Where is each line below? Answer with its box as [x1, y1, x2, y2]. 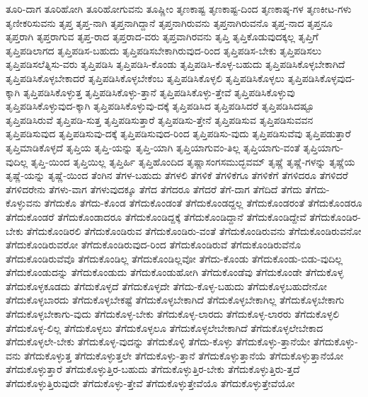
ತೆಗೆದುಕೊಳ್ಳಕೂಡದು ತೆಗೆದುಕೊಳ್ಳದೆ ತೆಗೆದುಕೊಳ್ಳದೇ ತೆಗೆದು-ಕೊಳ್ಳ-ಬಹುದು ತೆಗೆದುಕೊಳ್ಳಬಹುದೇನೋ [6, 278, 327, 293]
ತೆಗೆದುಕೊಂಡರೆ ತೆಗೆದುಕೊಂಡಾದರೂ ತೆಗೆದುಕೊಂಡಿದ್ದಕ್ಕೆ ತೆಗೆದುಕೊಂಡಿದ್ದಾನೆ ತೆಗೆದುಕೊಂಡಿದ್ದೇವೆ [6, 209, 306, 224]
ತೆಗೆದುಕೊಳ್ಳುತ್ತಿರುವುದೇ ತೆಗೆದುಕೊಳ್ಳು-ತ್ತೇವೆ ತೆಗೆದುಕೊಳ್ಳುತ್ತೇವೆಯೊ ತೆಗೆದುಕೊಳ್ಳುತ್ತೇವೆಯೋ [6, 376, 295, 391]
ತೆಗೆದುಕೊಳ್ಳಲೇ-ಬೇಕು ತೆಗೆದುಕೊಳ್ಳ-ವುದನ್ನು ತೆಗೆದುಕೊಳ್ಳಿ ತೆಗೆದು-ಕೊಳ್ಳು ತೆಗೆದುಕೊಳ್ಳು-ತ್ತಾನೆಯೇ [6, 334, 311, 349]
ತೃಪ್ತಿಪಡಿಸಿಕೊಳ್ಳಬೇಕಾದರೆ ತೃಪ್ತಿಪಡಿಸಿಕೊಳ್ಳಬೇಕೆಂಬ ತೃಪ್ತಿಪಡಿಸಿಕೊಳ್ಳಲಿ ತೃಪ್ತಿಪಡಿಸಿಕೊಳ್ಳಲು [6, 70, 285, 85]
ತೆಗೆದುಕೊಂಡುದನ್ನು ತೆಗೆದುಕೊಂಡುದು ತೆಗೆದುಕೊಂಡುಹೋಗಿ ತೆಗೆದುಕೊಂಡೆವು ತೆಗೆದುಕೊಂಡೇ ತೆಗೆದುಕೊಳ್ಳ [6, 265, 344, 280]
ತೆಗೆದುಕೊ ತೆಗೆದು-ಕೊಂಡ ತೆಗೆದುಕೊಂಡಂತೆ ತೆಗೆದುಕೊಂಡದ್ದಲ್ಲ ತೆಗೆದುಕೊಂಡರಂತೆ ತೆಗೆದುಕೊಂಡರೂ [44, 195, 362, 210]
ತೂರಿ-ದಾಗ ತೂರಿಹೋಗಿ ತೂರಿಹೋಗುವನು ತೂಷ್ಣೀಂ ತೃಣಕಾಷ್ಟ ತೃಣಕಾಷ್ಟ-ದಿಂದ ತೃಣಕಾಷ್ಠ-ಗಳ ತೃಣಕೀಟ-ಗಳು [6, 1, 352, 16]
